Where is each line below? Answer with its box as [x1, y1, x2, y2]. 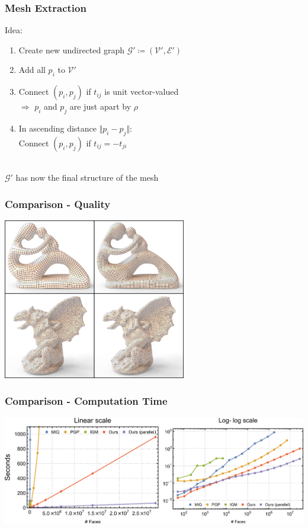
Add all [18, 63, 46, 76]
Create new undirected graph [18, 43, 125, 56]
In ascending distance [18, 122, 97, 134]
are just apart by [69, 100, 131, 113]
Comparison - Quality [5, 196, 111, 211]
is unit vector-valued [104, 85, 179, 98]
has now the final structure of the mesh [15, 171, 159, 184]
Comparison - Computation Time [5, 393, 168, 408]
